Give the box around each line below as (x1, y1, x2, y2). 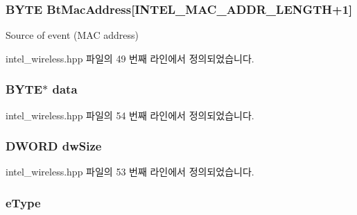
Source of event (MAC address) (6, 28, 139, 42)
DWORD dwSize (6, 137, 102, 155)
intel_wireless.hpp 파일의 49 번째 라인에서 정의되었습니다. (6, 51, 254, 65)
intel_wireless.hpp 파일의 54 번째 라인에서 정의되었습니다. (6, 108, 254, 122)
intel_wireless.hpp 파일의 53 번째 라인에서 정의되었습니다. (6, 164, 254, 179)
